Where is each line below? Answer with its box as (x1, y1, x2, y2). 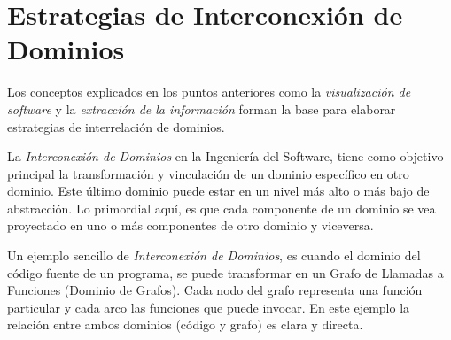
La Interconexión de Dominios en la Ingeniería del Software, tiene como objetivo (7, 147, 444, 166)
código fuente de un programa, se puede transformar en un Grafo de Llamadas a (7, 263, 444, 282)
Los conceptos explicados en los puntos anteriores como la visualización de (7, 82, 411, 101)
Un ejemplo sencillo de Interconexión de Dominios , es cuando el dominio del (7, 246, 421, 265)
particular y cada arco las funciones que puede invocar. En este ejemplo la (7, 297, 410, 316)
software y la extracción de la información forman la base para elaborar (7, 99, 396, 118)
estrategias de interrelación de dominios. (7, 117, 225, 135)
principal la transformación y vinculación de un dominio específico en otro (7, 164, 409, 182)
